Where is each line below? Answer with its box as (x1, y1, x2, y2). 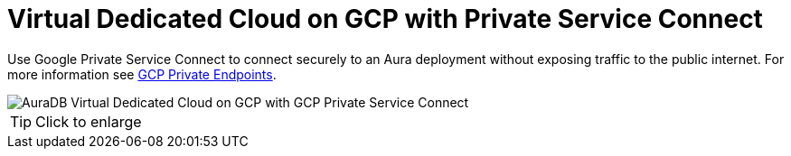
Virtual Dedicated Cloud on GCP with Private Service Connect (7, 4, 763, 34)
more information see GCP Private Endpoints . (7, 66, 277, 82)
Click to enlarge (35, 112, 142, 131)
